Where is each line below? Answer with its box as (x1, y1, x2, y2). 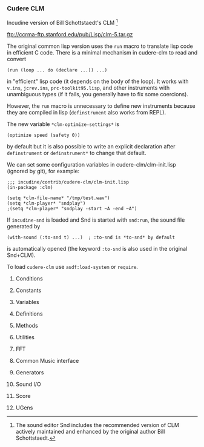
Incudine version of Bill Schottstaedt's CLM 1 (7, 18, 118, 26)
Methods (15, 322, 38, 329)
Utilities (15, 333, 35, 340)
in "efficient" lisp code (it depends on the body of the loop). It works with (7, 78, 189, 85)
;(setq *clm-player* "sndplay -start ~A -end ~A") (7, 205, 137, 211)
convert (7, 55, 27, 62)
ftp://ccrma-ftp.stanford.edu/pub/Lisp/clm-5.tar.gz (7, 30, 133, 38)
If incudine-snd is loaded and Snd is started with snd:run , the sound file (7, 216, 185, 223)
